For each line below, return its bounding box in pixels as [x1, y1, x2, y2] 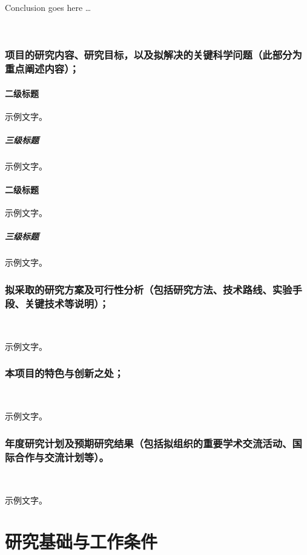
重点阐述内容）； [5, 61, 79, 76]
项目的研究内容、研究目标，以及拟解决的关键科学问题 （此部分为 [5, 47, 302, 62]
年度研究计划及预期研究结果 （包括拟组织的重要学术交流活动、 [5, 435, 292, 450]
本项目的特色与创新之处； [5, 366, 124, 381]
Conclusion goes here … [5, 1, 91, 13]
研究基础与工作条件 [5, 529, 158, 554]
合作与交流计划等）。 [15, 449, 109, 464]
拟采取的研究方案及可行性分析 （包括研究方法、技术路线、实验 [5, 281, 292, 297]
